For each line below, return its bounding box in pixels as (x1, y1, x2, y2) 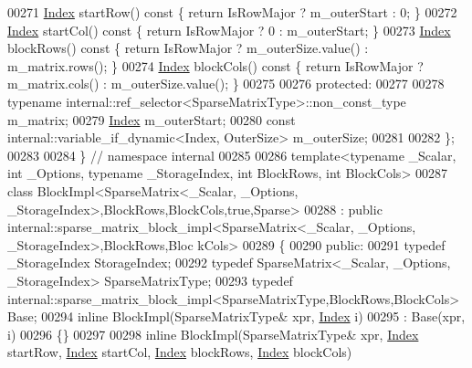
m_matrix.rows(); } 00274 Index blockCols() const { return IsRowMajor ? (7, 56, 424, 75)
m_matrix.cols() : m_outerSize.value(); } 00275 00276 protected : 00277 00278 (7, 74, 445, 93)
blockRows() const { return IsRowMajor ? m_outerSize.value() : (7, 38, 369, 58)
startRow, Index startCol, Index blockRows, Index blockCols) (7, 342, 352, 362)
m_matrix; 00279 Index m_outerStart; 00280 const (7, 110, 296, 129)
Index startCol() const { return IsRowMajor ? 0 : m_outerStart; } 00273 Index (7, 20, 451, 39)
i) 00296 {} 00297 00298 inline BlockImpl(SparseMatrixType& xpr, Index (7, 324, 419, 343)
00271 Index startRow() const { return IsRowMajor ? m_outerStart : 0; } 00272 (7, 3, 457, 21)
